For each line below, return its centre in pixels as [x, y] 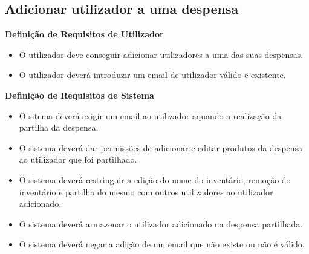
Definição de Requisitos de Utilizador [84, 34]
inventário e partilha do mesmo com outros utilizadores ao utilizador [146, 191]
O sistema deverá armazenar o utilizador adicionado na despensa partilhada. [161, 223]
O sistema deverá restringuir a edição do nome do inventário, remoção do [155, 179]
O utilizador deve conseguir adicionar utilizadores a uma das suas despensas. [161, 54]
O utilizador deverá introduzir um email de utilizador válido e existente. [152, 75]
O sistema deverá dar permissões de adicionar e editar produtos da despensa [161, 147]
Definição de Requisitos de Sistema [80, 95]
